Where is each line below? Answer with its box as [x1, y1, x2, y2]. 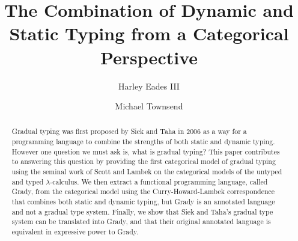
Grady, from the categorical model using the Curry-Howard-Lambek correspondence [11, 186, 275, 197]
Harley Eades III [118, 79, 180, 92]
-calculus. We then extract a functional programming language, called [50, 176, 268, 186]
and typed [11, 176, 44, 186]
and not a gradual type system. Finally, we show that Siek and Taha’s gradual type [11, 206, 273, 216]
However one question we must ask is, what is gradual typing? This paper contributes [11, 146, 280, 156]
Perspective [100, 44, 198, 69]
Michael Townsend [115, 100, 183, 112]
